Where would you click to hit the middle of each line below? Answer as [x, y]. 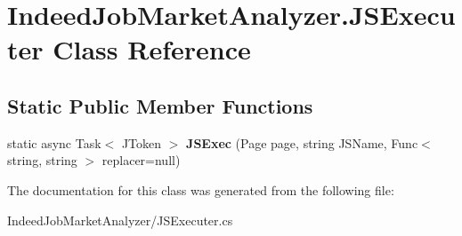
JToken [142, 142]
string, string [42, 160]
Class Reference [152, 49]
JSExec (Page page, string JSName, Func [302, 142]
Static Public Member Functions [160, 105]
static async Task [54, 142]
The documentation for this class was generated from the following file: [201, 189]
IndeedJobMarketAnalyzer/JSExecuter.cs [120, 220]
